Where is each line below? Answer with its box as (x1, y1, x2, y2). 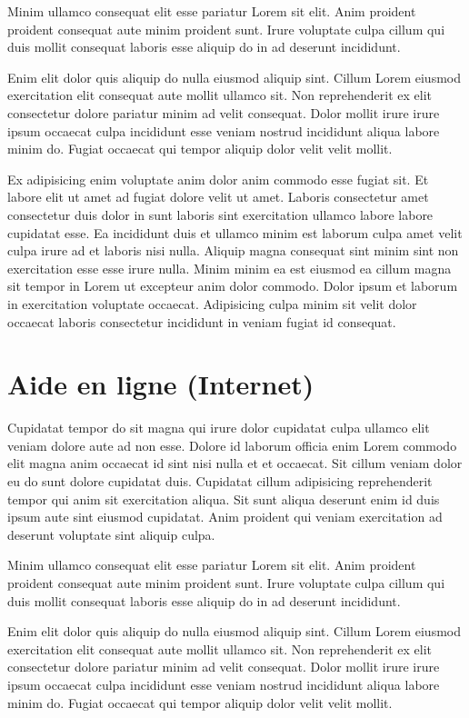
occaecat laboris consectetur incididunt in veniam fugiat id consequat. (7, 312, 396, 331)
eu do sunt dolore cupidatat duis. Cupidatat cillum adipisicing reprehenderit (7, 472, 433, 490)
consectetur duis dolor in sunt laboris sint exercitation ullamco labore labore (7, 204, 434, 224)
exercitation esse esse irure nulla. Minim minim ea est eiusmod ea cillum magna (7, 258, 452, 277)
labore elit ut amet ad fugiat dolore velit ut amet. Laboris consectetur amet (7, 187, 429, 206)
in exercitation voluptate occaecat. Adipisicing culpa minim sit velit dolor (7, 294, 417, 313)
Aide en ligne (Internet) (7, 365, 314, 403)
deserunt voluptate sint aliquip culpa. (7, 524, 215, 543)
